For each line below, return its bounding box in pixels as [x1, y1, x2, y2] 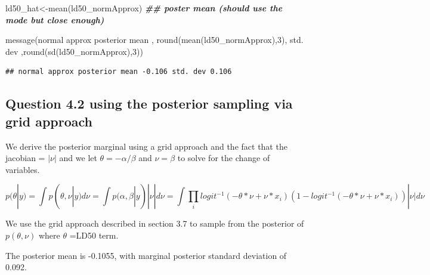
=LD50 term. [69, 228, 119, 241]
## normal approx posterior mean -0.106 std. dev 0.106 [5, 67, 232, 76]
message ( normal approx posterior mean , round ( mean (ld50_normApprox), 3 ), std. [5, 33, 304, 46]
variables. [5, 163, 40, 175]
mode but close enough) [5, 13, 104, 26]
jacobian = [5, 152, 45, 164]
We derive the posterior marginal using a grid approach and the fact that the [5, 140, 287, 152]
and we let [59, 152, 97, 164]
